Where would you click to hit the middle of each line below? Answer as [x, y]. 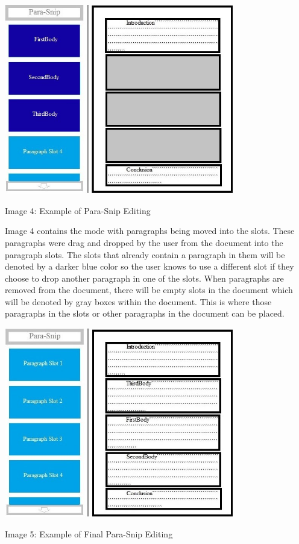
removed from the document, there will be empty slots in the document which [149, 290]
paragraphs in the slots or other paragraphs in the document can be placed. [145, 313]
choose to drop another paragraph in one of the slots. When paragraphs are [144, 278]
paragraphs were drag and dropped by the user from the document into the [144, 242]
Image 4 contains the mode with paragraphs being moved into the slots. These [150, 231]
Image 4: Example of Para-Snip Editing [78, 210]
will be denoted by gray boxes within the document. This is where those [138, 301]
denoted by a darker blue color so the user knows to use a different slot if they [149, 266]
